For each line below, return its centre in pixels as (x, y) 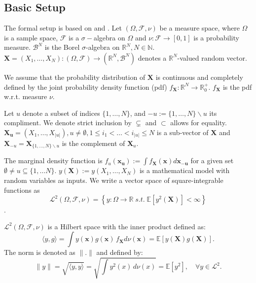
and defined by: (120, 252)
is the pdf (237, 87)
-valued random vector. (212, 57)
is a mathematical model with (184, 170)
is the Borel (62, 47)
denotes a (152, 57)
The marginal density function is (53, 160)
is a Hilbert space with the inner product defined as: (127, 226)
